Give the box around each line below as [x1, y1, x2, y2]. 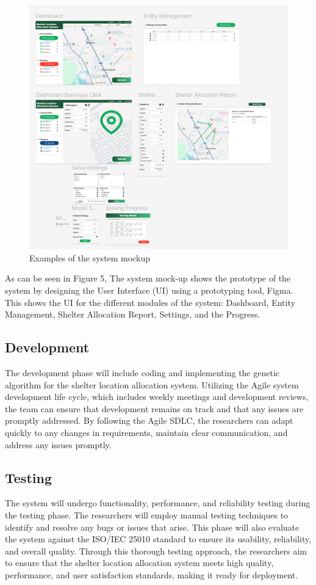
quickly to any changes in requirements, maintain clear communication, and [5, 426, 288, 438]
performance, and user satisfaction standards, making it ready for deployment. [5, 568, 298, 581]
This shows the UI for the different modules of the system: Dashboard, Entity [5, 296, 295, 308]
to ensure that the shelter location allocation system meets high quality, [5, 556, 274, 569]
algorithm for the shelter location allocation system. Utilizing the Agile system [5, 378, 299, 391]
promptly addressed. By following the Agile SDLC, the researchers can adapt [5, 414, 293, 427]
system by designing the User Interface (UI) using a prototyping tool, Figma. [5, 283, 293, 296]
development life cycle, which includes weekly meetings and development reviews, [5, 390, 309, 403]
